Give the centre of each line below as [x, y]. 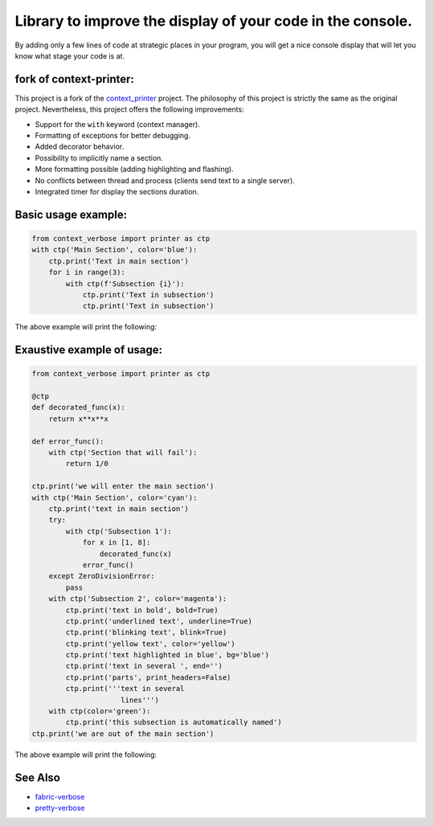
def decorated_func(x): [79, 407]
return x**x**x [78, 419]
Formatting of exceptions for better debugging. [113, 136]
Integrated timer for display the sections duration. [117, 191]
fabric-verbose [60, 796]
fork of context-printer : [74, 79]
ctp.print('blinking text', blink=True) [146, 632]
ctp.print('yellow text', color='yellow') [151, 644]
